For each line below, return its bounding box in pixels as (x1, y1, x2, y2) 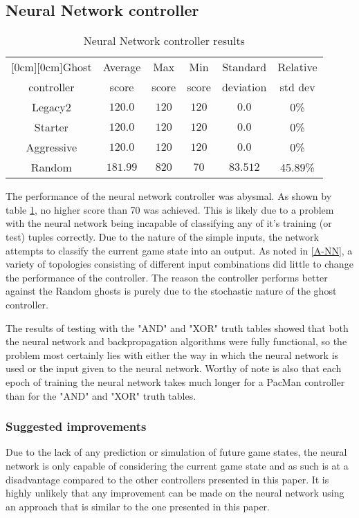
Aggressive (26, 139, 77, 156)
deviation (221, 79, 267, 95)
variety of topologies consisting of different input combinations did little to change (6, 257, 353, 271)
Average (102, 59, 141, 75)
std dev (279, 79, 315, 95)
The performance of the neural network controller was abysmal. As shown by (6, 189, 332, 203)
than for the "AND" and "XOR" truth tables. (6, 388, 196, 403)
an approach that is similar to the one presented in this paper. (6, 499, 270, 513)
